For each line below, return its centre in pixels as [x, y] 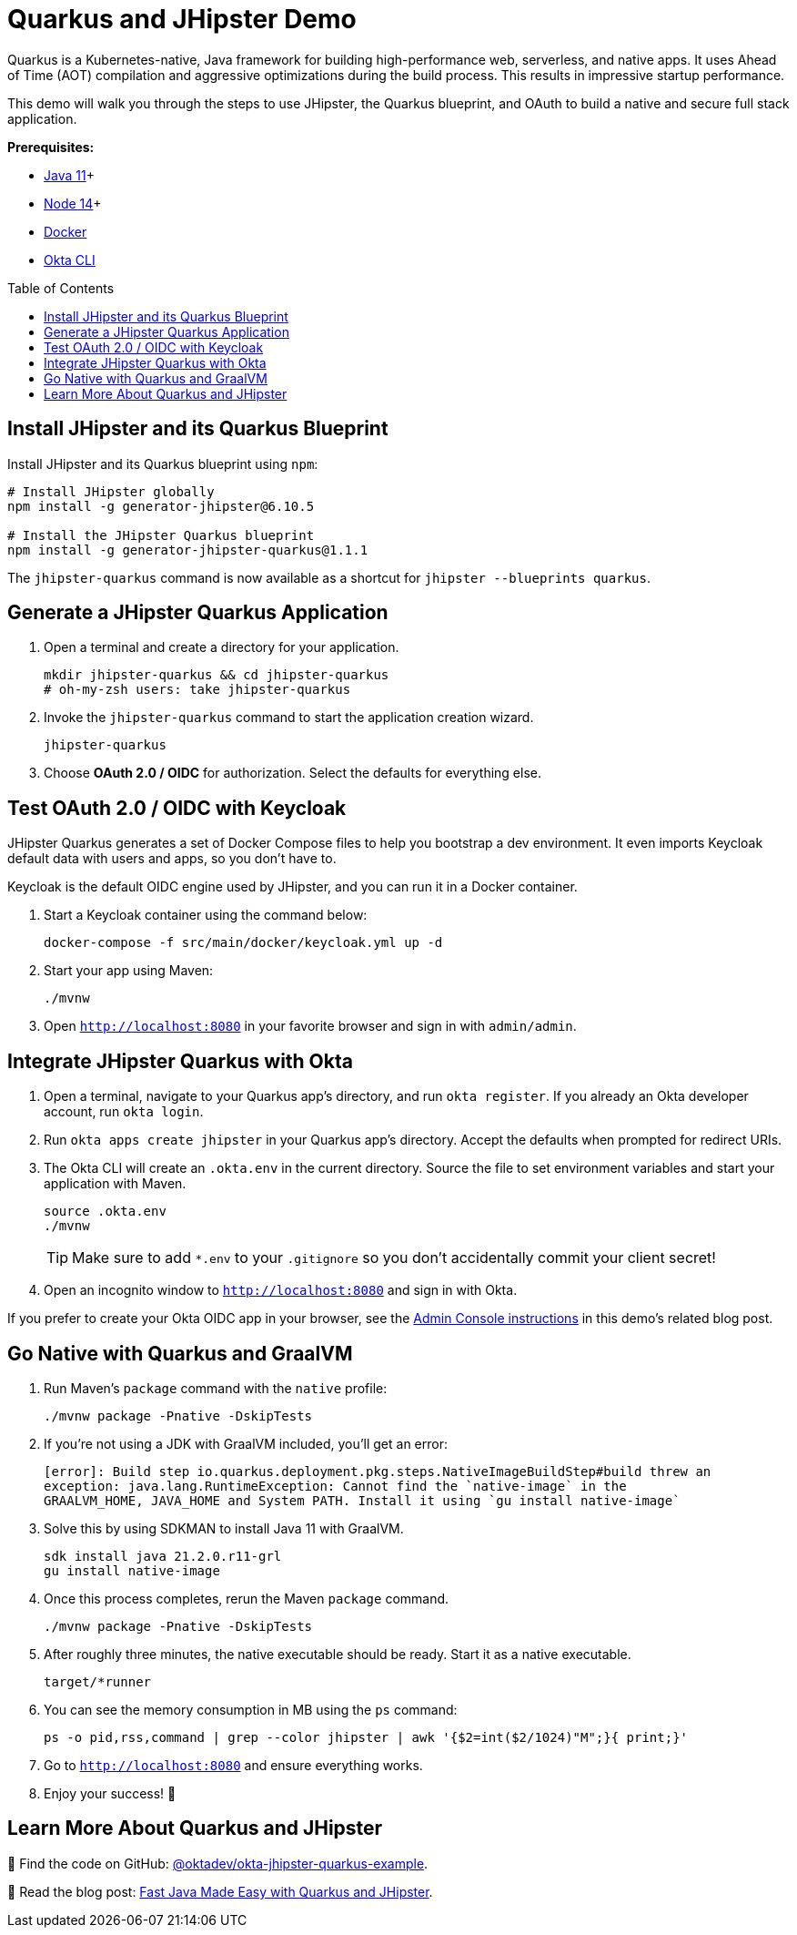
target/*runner [98, 1681]
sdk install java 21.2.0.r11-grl [163, 1556]
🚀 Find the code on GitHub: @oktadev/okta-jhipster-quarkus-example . [218, 1863]
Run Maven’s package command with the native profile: [216, 1388]
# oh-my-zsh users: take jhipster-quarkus [197, 690]
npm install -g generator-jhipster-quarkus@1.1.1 [188, 550]
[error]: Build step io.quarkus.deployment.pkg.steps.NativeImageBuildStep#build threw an [378, 1471]
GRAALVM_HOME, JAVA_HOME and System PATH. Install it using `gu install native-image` [362, 1500]
